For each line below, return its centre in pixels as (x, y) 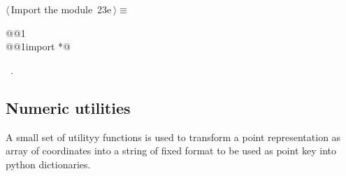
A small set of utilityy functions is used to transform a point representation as (173, 137)
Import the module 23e (61, 9)
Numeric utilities (68, 107)
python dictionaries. (48, 164)
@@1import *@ (38, 46)
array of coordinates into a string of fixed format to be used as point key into (171, 151)
